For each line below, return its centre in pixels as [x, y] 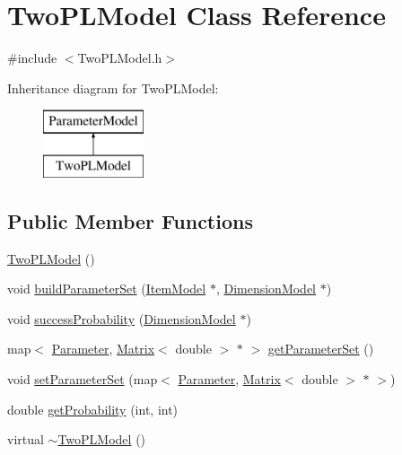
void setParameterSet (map [83, 379]
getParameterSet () [321, 349]
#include [32, 58]
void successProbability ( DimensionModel [122, 318]
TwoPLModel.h [120, 58]
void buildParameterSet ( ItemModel [107, 289]
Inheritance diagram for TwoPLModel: [113, 87]
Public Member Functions [130, 220]
